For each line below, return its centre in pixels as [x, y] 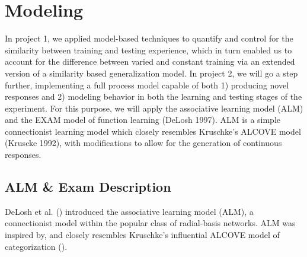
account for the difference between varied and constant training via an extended [150, 61]
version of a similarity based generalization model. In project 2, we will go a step [151, 73]
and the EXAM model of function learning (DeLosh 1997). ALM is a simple [143, 120]
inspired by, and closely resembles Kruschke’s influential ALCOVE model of [142, 235]
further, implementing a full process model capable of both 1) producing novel [147, 85]
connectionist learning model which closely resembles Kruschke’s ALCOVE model [153, 131]
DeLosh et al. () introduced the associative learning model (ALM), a [129, 211]
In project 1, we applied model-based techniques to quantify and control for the [149, 38]
